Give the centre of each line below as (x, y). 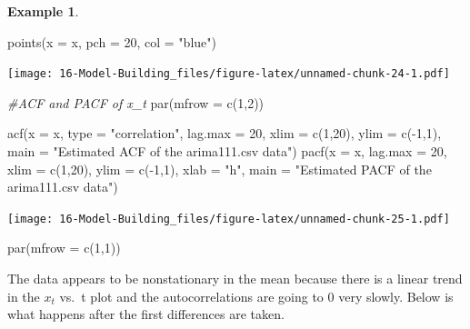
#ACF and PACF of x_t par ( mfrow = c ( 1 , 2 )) (136, 102)
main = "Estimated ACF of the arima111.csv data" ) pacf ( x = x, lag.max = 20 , (227, 151)
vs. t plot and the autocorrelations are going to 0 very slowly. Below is (256, 296)
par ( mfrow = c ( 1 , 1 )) (64, 248)
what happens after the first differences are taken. (146, 314)
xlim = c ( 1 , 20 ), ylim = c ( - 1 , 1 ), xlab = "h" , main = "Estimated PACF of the (220, 169)
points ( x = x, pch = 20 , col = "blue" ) (112, 41)
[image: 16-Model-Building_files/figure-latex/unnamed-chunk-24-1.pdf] (229, 74)
